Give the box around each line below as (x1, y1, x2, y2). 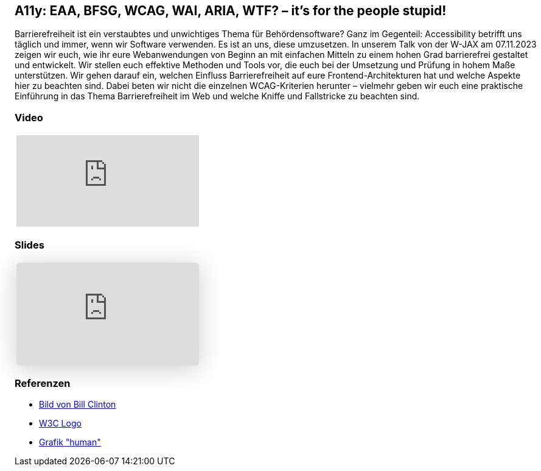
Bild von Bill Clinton (39, 399, 116, 410)
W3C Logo (39, 418, 82, 429)
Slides (15, 238, 44, 251)
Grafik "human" (39, 437, 101, 448)
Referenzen (15, 377, 71, 390)
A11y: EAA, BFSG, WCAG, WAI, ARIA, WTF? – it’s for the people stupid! (15, 3, 447, 18)
